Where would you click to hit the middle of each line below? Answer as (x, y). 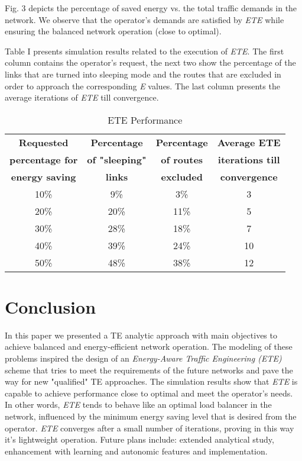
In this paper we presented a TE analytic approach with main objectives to (141, 335)
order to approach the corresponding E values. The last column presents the (142, 86)
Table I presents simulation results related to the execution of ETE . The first (144, 51)
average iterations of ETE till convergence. (82, 97)
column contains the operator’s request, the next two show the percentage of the (150, 62)
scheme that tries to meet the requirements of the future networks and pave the (149, 370)
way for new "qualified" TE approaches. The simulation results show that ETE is (151, 381)
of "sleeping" (117, 159)
